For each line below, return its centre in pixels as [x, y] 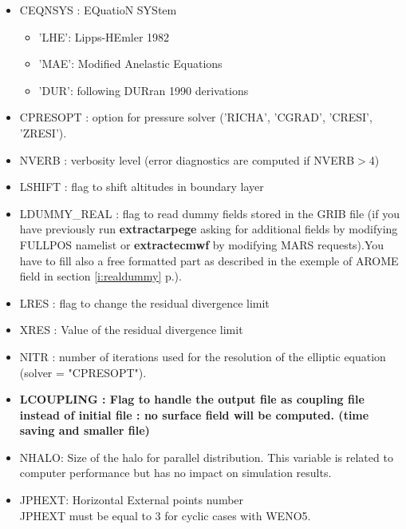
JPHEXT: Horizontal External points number [132, 500]
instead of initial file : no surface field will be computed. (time [194, 414]
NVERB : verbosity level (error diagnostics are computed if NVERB [187, 159]
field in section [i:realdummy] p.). [101, 276]
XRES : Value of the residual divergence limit [131, 330]
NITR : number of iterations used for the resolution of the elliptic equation [203, 356]
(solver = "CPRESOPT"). [83, 372]
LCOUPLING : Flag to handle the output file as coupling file [192, 399]
